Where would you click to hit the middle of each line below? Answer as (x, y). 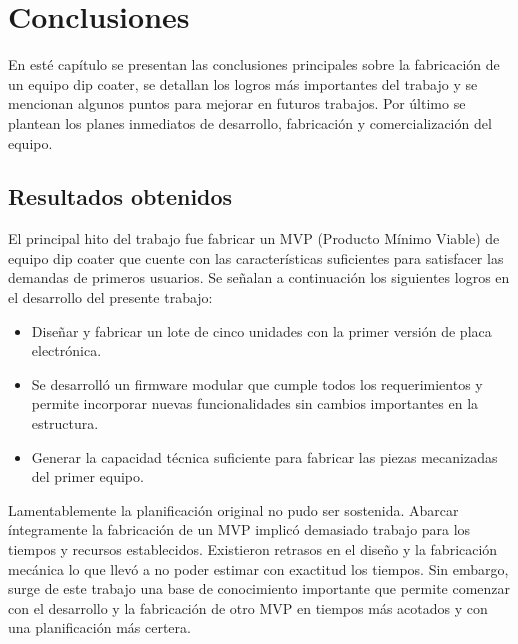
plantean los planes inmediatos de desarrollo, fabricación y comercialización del (250, 122)
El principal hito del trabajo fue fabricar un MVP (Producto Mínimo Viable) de (254, 238)
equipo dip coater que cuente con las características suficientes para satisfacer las (256, 257)
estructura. (65, 423)
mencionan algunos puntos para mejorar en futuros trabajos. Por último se (237, 103)
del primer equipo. (87, 476)
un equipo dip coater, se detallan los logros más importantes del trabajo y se (243, 83)
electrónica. (66, 350)
